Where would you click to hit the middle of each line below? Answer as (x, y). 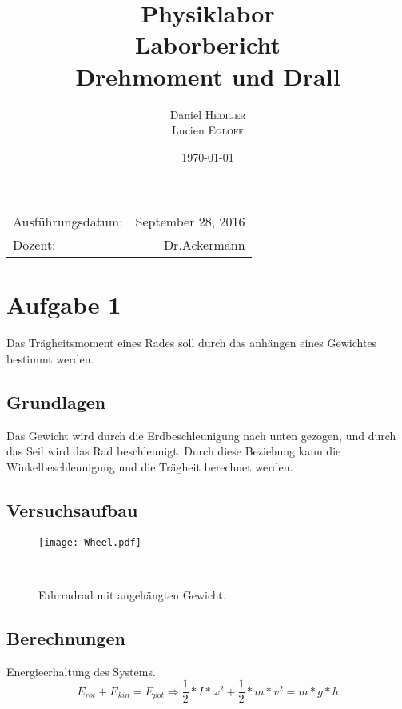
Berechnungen (66, 638)
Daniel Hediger (208, 114)
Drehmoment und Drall (208, 76)
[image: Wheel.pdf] (90, 542)
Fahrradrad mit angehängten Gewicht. (132, 595)
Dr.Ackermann (204, 245)
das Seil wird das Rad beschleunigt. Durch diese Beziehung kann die (174, 451)
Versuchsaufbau (72, 509)
